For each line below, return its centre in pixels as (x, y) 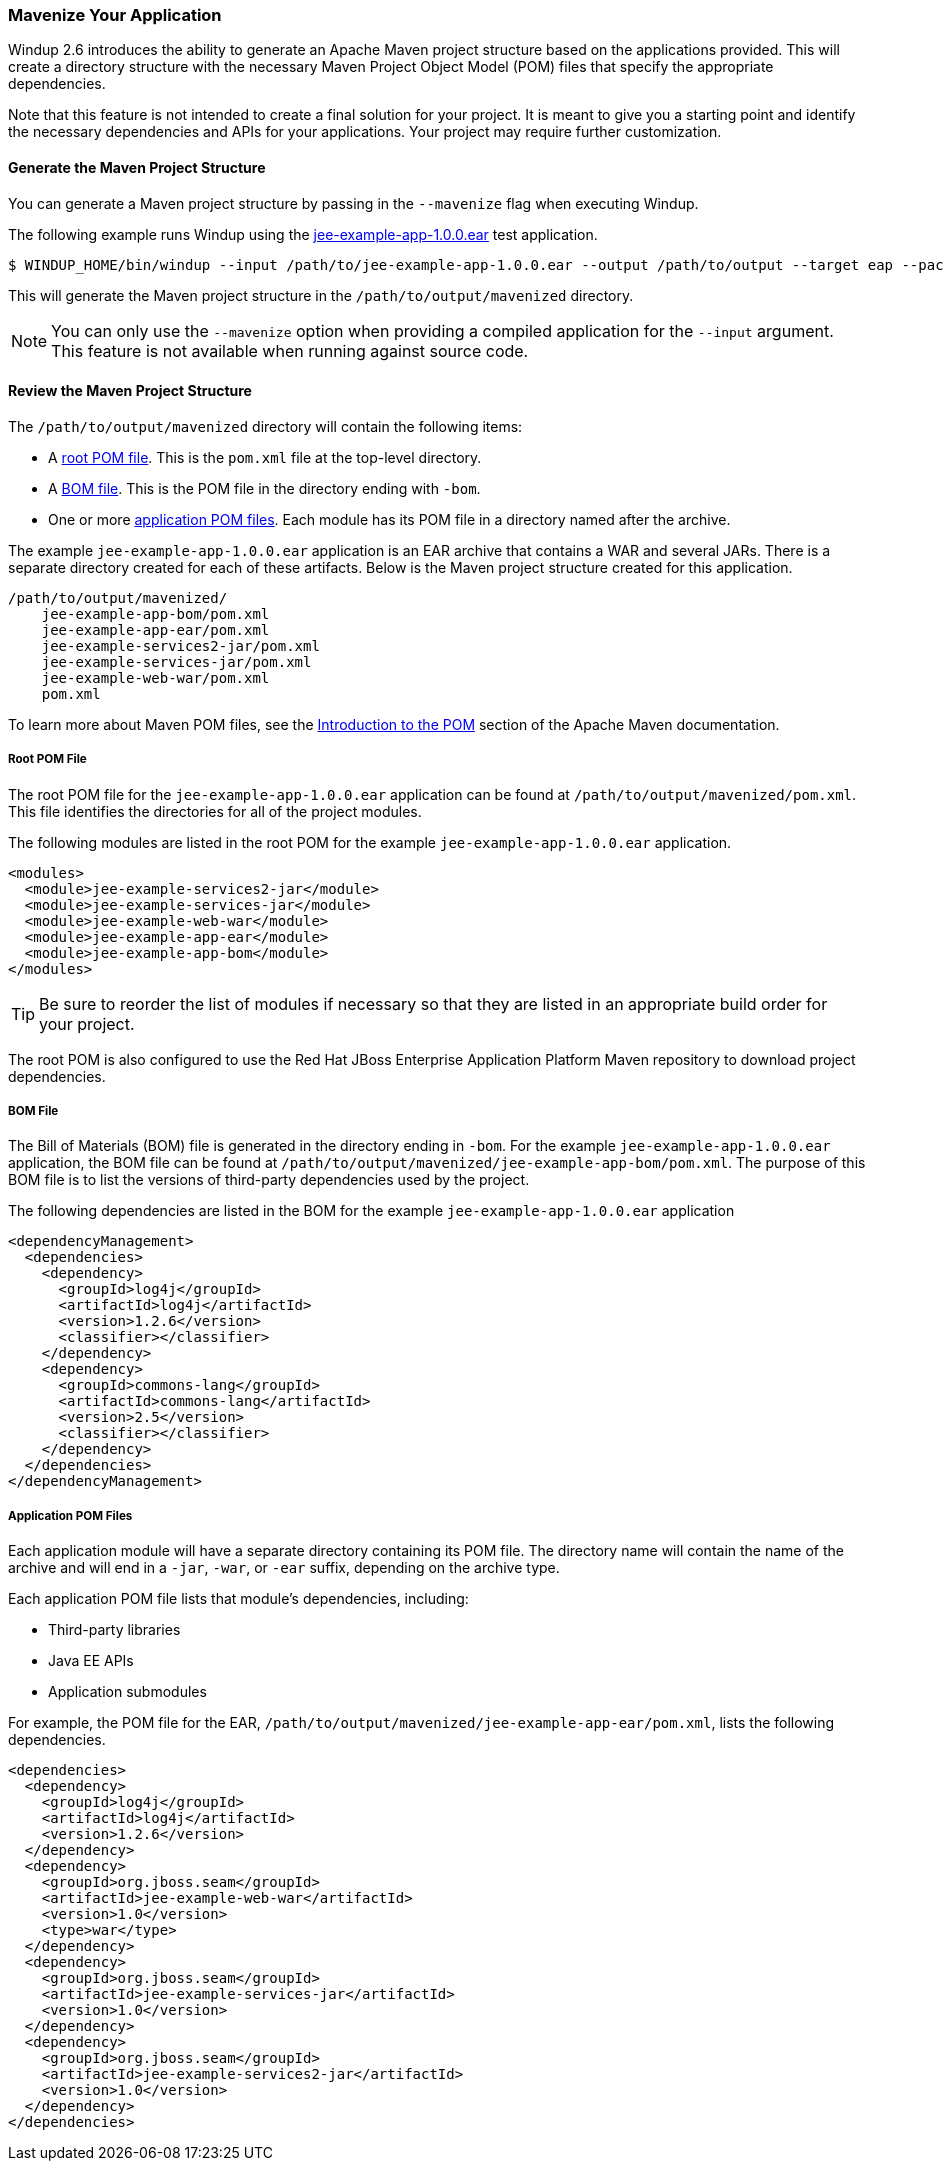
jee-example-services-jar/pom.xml (176, 661)
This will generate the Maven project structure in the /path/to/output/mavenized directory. (321, 295)
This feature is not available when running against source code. (290, 350)
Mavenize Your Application (115, 15)
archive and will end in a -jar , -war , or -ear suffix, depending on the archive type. (284, 1568)
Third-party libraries (114, 1630)
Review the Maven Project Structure (130, 391)
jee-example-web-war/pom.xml (155, 677)
